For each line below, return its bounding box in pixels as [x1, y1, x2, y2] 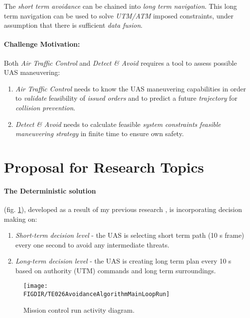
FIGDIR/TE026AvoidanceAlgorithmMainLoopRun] [23, 291, 170, 298]
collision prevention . [15, 102, 75, 112]
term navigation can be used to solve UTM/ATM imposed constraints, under [4, 10, 233, 20]
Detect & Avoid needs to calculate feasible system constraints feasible [15, 119, 221, 129]
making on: [4, 213, 37, 224]
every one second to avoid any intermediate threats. [15, 239, 170, 249]
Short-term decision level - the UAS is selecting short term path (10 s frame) [15, 230, 245, 240]
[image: [23, 283, 48, 290]
